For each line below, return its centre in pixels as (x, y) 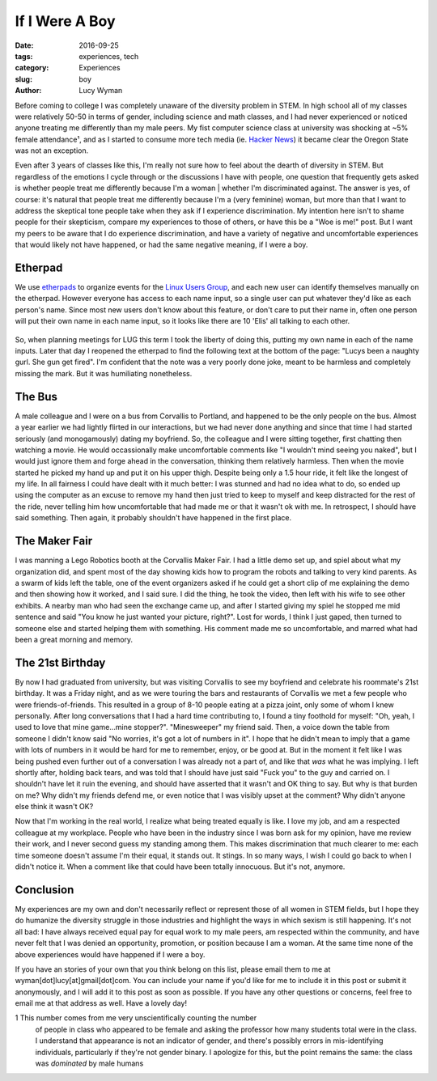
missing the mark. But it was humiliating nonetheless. (104, 373)
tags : (24, 56)
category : (32, 68)
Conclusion (45, 890)
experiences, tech (109, 56)
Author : (28, 91)
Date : (24, 45)
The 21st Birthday (60, 662)
